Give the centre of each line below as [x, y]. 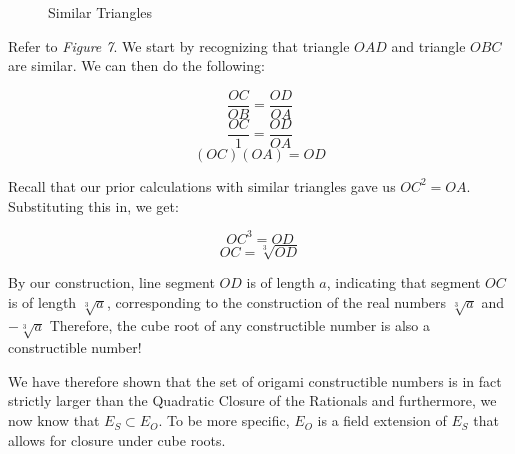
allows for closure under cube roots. [117, 439]
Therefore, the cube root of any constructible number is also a [240, 324]
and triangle [428, 45]
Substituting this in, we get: [93, 205]
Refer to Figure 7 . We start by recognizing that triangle [179, 45]
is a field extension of [382, 420]
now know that [54, 420]
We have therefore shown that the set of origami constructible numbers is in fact [255, 380]
